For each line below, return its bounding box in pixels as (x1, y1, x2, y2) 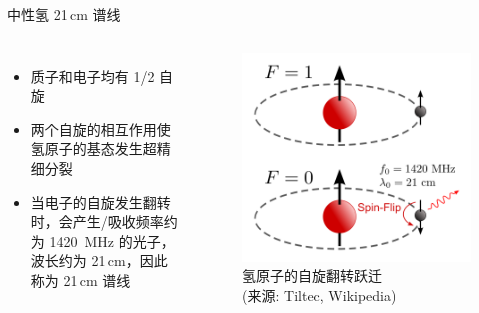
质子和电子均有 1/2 (30, 65, 155, 86)
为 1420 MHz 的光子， (30, 230, 175, 251)
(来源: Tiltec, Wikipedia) (242, 285, 397, 306)
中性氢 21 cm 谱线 (7, 4, 121, 24)
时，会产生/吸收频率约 (30, 211, 178, 232)
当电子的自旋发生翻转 (30, 191, 171, 212)
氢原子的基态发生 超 (30, 138, 157, 159)
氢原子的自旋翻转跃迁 (242, 265, 383, 286)
